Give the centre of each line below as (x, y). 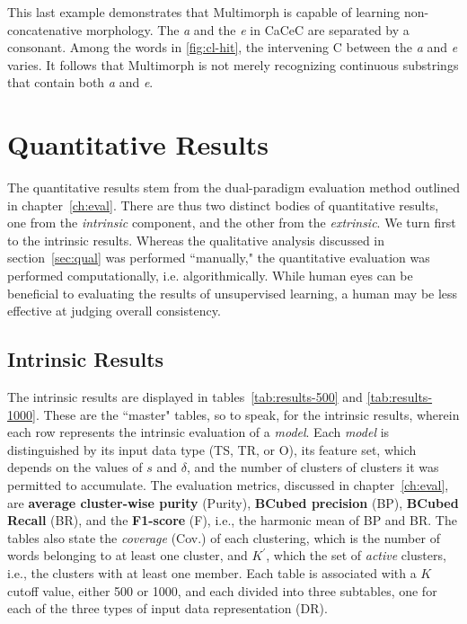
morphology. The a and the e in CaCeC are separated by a (247, 29)
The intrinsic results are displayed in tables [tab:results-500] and (185, 397)
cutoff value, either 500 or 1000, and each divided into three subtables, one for (222, 590)
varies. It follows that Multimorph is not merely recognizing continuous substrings (233, 64)
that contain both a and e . (80, 82)
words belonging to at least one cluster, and (128, 555)
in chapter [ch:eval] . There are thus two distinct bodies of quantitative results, (223, 205)
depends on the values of (75, 467)
